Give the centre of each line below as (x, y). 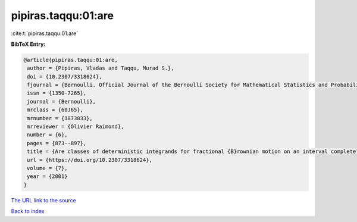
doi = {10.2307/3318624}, (65, 76)
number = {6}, (47, 135)
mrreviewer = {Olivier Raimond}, (76, 127)
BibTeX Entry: (28, 44)
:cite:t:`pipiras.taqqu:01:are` (45, 33)
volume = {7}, (47, 168)
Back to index (28, 211)
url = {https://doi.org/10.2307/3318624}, (90, 160)
